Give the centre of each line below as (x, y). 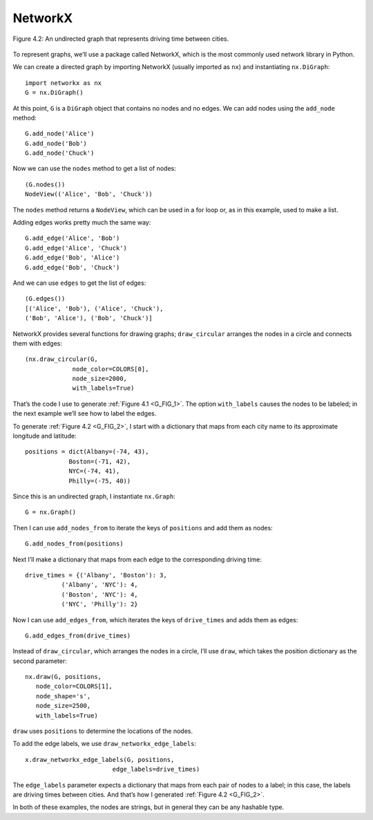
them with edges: (37, 343)
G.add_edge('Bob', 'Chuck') (73, 267)
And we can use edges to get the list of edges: (79, 283)
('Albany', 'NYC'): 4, (99, 585)
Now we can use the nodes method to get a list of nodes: (94, 169)
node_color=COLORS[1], (74, 687)
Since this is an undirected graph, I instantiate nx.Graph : (94, 496)
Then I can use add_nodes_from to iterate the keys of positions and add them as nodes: (143, 528)
